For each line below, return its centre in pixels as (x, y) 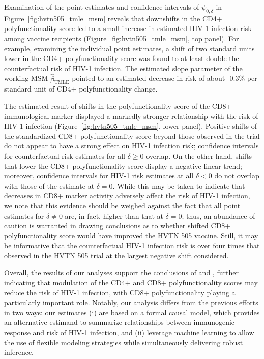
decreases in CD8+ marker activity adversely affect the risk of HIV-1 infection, (127, 196)
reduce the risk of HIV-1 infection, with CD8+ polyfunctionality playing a (120, 292)
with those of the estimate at (49, 185)
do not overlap (237, 176)
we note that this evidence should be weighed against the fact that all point (122, 205)
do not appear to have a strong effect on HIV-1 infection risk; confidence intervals (131, 146)
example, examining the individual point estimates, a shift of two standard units (129, 48)
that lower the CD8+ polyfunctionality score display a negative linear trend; (123, 166)
